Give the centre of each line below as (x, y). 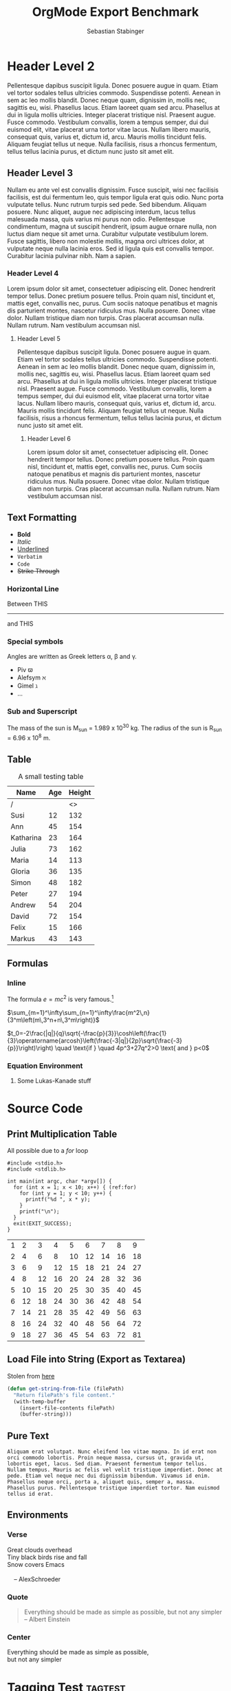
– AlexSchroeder (37, 1579)
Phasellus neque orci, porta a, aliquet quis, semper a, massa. (101, 1482)
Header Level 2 (51, 66)
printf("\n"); (40, 1212)
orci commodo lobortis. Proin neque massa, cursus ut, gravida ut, (106, 1458)
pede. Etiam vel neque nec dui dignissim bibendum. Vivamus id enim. (109, 1476)
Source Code (45, 1109)
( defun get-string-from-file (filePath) (66, 1388)
